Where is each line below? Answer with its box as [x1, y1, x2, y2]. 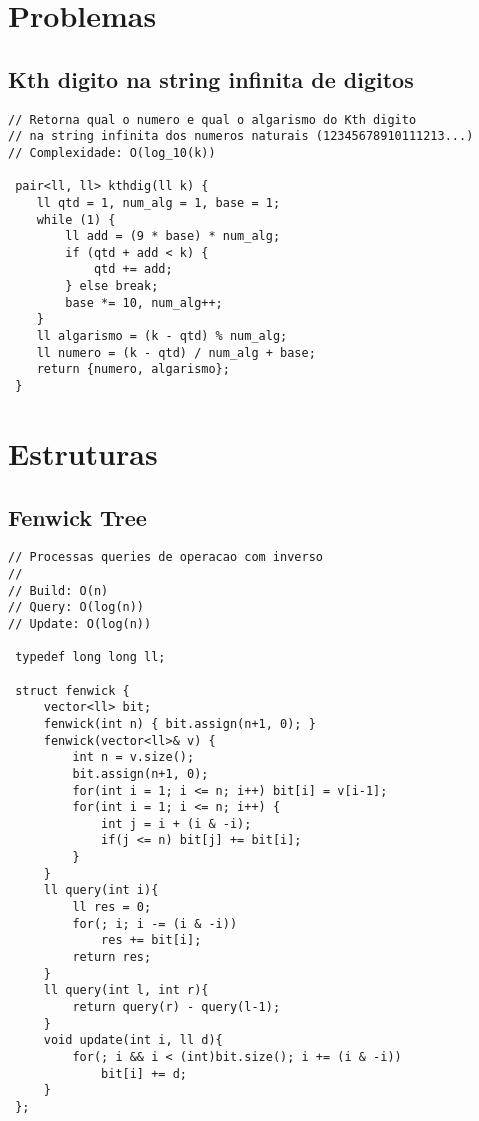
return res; [72, 950, 152, 965]
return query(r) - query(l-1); [72, 1000, 281, 1015]
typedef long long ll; [15, 650, 166, 665]
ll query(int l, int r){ [43, 983, 209, 998]
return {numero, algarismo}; [36, 362, 230, 377]
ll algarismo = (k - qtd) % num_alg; [36, 329, 288, 344]
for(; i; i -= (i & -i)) [72, 916, 238, 931]
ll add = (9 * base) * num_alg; [65, 229, 281, 244]
